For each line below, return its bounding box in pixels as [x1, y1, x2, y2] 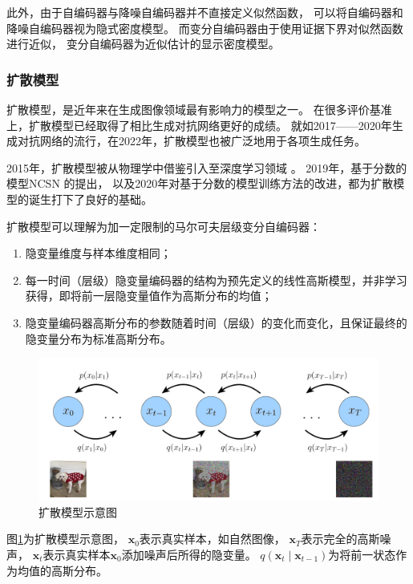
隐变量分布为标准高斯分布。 [25, 330, 172, 347]
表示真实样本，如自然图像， [139, 530, 285, 547]
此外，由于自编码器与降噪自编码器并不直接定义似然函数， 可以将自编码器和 [6, 4, 403, 20]
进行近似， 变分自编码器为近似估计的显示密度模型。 [6, 35, 280, 52]
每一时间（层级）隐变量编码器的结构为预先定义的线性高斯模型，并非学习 [25, 271, 407, 288]
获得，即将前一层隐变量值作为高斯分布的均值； [25, 287, 273, 304]
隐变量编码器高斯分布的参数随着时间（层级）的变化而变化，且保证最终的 [25, 314, 407, 331]
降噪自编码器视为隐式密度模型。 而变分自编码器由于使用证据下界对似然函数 [6, 19, 403, 36]
